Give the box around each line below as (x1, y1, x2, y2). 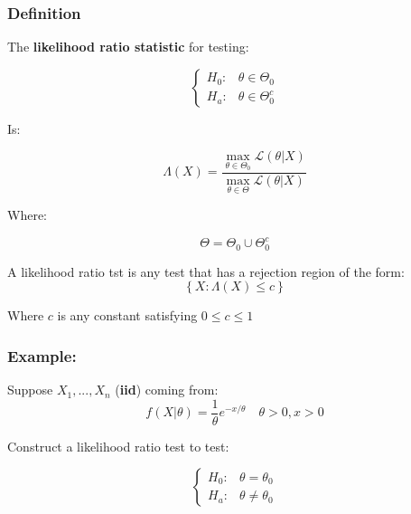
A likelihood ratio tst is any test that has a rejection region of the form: (7, 262, 405, 281)
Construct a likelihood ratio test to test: (7, 436, 229, 455)
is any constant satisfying (57, 306, 198, 325)
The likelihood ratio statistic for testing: (7, 37, 249, 56)
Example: (7, 344, 77, 366)
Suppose (7, 380, 53, 399)
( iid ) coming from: (115, 380, 219, 399)
